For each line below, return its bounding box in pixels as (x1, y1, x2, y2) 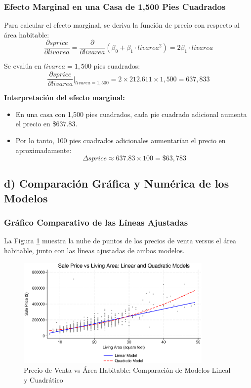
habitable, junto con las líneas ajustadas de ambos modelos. (4, 245, 185, 256)
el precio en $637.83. (15, 118, 78, 129)
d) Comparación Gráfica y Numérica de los (4, 176, 229, 191)
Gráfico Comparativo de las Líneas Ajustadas (4, 216, 188, 229)
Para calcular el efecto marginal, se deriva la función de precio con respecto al (4, 20, 240, 30)
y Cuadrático (24, 374, 63, 385)
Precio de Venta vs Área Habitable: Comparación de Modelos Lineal (24, 365, 231, 375)
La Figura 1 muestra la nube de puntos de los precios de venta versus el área (4, 235, 237, 246)
